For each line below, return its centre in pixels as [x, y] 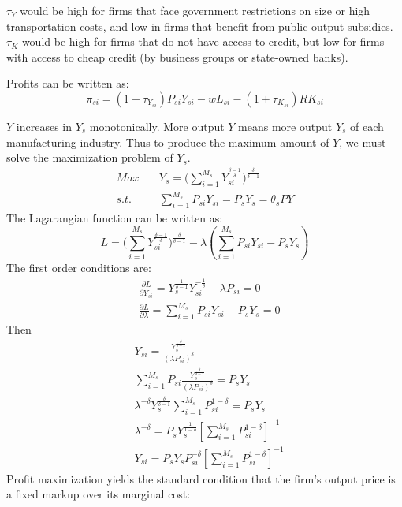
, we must [363, 142]
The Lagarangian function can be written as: [115, 217]
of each [367, 126]
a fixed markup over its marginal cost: [99, 494]
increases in [44, 126]
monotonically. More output [157, 126]
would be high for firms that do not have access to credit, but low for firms [203, 41]
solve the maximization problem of [90, 157]
